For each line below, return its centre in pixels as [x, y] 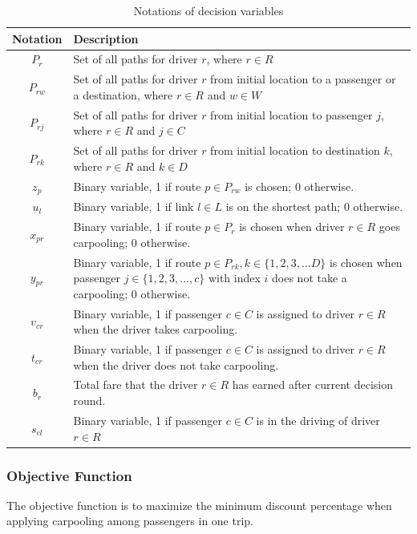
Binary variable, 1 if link [134, 206]
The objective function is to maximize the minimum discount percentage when [199, 505]
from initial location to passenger [291, 114]
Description [106, 38]
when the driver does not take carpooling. [176, 364]
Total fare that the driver [136, 384]
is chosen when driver [292, 227]
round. [89, 400]
